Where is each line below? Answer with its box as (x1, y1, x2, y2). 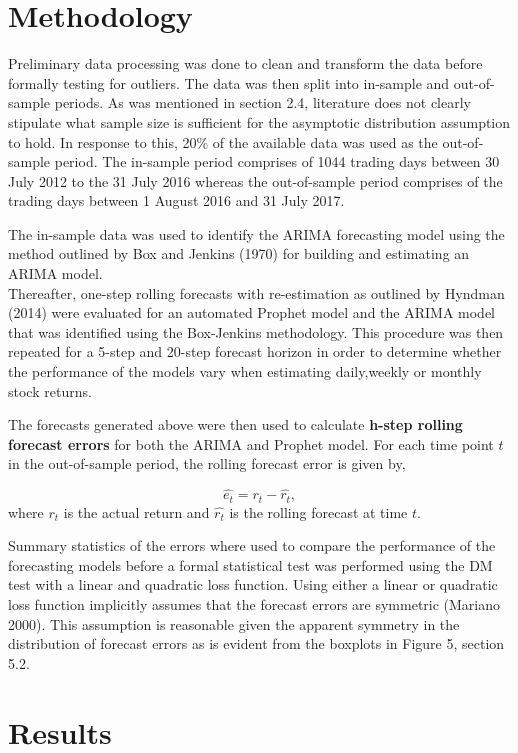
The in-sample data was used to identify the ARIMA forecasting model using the (8, 223, 505, 244)
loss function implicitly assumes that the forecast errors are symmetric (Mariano (8, 594, 501, 615)
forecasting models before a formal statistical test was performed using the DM (8, 554, 493, 575)
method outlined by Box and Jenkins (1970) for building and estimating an (8, 243, 470, 264)
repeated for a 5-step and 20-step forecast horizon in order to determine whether (8, 341, 502, 362)
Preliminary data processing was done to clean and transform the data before (8, 53, 483, 74)
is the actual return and (63, 501, 210, 522)
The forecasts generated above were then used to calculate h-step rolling (8, 414, 463, 435)
